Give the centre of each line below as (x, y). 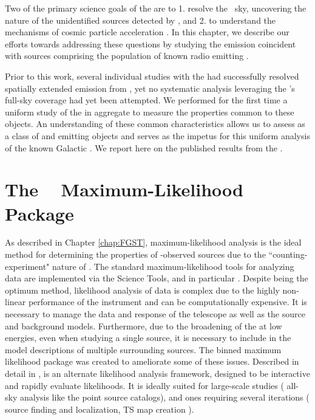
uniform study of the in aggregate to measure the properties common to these (150, 112)
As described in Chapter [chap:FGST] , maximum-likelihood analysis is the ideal (153, 242)
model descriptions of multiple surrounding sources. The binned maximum (143, 349)
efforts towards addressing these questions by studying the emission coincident (151, 43)
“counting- (288, 254)
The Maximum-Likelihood (124, 189)
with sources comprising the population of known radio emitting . (127, 56)
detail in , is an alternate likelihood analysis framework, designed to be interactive (157, 373)
